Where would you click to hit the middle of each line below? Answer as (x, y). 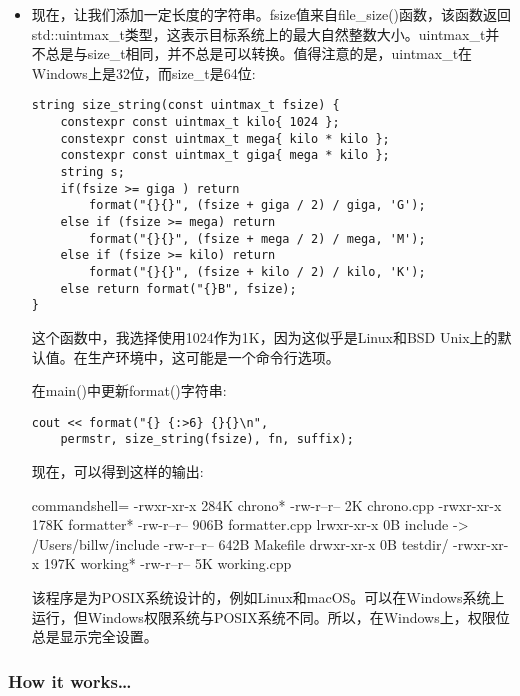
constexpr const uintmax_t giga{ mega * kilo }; (225, 155)
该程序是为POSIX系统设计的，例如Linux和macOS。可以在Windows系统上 (268, 596)
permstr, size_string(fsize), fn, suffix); (207, 439)
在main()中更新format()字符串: (129, 390)
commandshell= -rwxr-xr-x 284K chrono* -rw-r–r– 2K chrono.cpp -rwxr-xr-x (266, 504)
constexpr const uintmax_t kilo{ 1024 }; (200, 122)
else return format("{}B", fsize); (178, 288)
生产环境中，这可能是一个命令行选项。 (213, 356)
